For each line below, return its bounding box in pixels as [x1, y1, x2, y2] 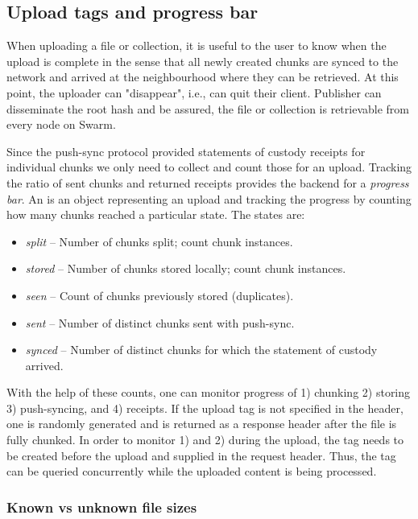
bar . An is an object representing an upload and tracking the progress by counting [6, 190, 412, 207]
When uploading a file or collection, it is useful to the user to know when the [6, 37, 387, 54]
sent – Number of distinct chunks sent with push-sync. [25, 314, 295, 331]
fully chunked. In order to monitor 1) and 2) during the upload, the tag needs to [6, 431, 404, 448]
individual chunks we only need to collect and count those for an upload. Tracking [6, 159, 412, 175]
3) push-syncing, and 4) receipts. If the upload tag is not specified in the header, [6, 399, 404, 416]
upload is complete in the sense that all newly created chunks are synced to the [6, 52, 399, 69]
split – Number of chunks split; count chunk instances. [25, 233, 293, 249]
